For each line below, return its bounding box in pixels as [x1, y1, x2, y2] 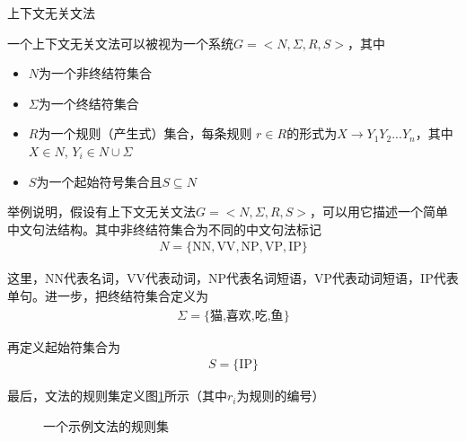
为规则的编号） [236, 386, 325, 405]
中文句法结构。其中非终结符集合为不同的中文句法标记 [7, 219, 321, 238]
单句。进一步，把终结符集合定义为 [7, 286, 208, 304]
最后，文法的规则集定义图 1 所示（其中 [7, 386, 227, 405]
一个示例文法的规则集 [43, 416, 169, 435]
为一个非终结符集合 [39, 64, 153, 83]
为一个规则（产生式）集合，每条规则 [38, 124, 252, 143]
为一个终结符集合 [38, 93, 139, 112]
